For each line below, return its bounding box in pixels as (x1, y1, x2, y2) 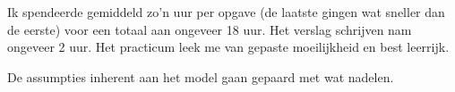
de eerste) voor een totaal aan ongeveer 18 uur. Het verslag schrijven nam (7, 20, 412, 38)
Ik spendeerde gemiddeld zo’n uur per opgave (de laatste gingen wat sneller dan (7, 3, 445, 21)
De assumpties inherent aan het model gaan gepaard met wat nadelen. (7, 67, 394, 86)
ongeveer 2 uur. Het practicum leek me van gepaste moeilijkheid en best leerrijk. (7, 38, 450, 56)
